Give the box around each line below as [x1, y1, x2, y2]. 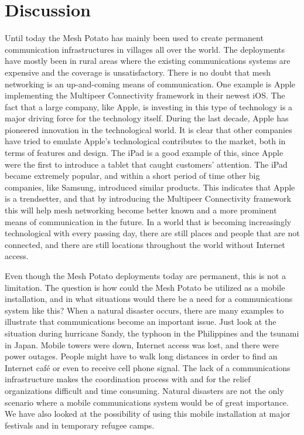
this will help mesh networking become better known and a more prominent [5, 204, 277, 216]
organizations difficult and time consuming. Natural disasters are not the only [5, 384, 284, 396]
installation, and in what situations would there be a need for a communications [5, 293, 293, 305]
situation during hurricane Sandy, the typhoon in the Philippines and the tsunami [5, 327, 299, 339]
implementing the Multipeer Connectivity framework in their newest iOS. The [5, 89, 285, 101]
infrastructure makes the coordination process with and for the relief [5, 373, 251, 385]
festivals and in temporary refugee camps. [5, 419, 155, 431]
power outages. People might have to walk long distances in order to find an [5, 350, 278, 362]
